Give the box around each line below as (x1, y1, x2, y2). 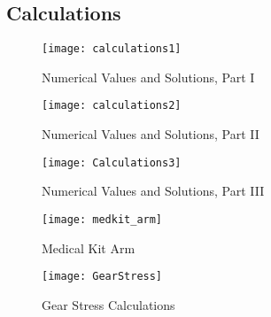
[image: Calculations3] (42, 156, 182, 169)
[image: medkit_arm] (42, 213, 163, 226)
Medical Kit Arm (42, 238, 135, 257)
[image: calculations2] (42, 99, 182, 112)
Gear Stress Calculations (42, 295, 175, 313)
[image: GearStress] (42, 270, 163, 283)
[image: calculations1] (42, 43, 182, 56)
